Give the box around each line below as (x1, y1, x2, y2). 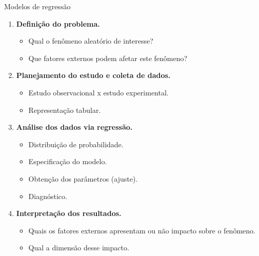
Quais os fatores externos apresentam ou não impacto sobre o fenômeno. (28, 225, 255, 235)
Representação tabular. (28, 104, 101, 115)
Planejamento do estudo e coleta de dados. (16, 70, 171, 81)
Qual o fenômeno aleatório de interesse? (28, 35, 153, 46)
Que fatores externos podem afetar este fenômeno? (28, 52, 188, 63)
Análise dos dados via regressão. (16, 122, 133, 132)
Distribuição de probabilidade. (28, 139, 124, 149)
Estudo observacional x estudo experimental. (28, 87, 169, 97)
